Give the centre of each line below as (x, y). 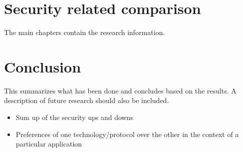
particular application (49, 144)
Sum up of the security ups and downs (74, 117)
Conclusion (43, 66)
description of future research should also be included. (87, 100)
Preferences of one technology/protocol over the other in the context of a (127, 134)
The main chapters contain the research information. (85, 32)
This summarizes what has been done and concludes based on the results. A (120, 90)
